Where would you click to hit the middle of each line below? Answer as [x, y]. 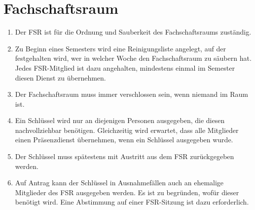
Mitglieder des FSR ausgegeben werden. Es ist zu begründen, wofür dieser [127, 192]
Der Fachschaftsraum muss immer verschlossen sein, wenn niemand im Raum [132, 94]
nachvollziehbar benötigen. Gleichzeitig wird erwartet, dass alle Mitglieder [127, 130]
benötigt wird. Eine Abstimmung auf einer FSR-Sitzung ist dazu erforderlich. [132, 202]
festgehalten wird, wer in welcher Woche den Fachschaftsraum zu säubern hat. [133, 58]
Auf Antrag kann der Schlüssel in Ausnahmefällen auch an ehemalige [119, 183]
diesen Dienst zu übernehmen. [60, 77]
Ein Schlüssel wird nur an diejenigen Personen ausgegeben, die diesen [120, 120]
